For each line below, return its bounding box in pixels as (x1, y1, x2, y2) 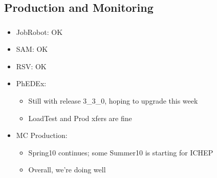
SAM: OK (16, 44, 48, 54)
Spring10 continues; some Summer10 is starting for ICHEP (28, 147, 213, 157)
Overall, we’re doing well (28, 164, 106, 175)
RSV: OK (16, 61, 47, 71)
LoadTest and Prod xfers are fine (28, 112, 132, 123)
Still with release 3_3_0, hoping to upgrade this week (28, 95, 198, 106)
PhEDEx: (16, 78, 47, 89)
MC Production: (16, 130, 68, 141)
